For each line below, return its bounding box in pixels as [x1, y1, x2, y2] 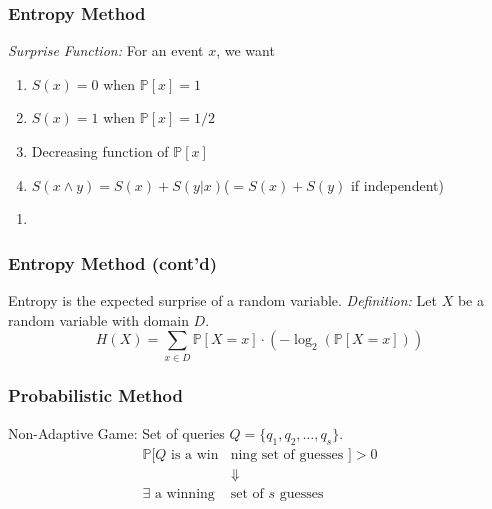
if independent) [350, 174, 444, 195]
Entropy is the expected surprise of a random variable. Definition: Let [8, 290, 437, 310]
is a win [171, 447, 219, 462]
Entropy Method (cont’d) [8, 250, 218, 275]
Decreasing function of [31, 141, 169, 161]
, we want [216, 40, 275, 61]
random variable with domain [8, 309, 189, 330]
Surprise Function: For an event [8, 40, 204, 61]
